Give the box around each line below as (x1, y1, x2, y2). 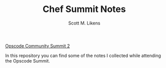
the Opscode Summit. (5, 57, 50, 63)
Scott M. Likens (68, 20, 100, 26)
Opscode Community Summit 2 (5, 42, 70, 48)
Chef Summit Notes (42, 3, 126, 15)
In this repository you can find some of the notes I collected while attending (5, 52, 161, 58)
